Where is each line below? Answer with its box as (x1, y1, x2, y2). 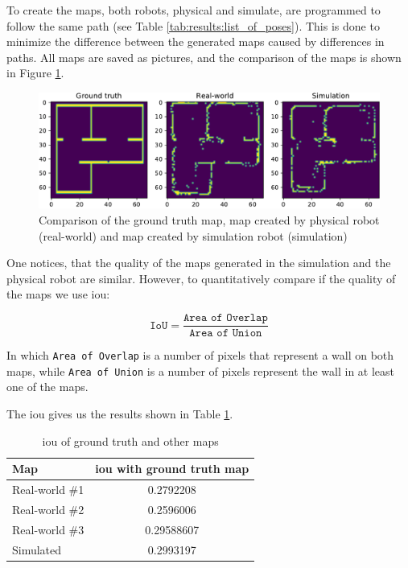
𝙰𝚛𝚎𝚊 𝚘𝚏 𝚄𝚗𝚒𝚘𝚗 (189, 327, 262, 340)
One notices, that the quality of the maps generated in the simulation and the (6, 254, 391, 271)
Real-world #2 (12, 500, 84, 517)
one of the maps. (6, 378, 89, 395)
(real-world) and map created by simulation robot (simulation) (39, 227, 348, 244)
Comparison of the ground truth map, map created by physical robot (39, 212, 380, 228)
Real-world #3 (12, 521, 84, 537)
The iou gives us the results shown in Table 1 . (6, 405, 233, 422)
